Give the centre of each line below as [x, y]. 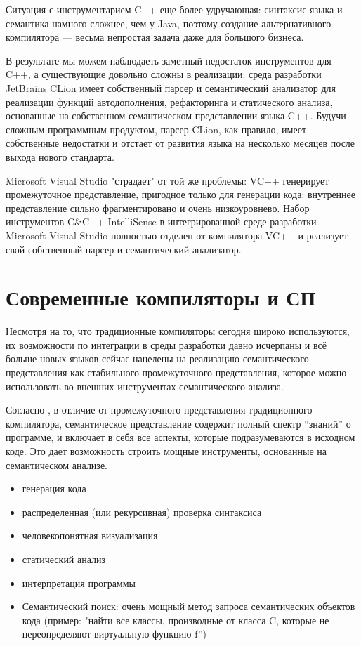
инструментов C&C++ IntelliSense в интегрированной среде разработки [161, 222]
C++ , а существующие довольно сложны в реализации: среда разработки [164, 74]
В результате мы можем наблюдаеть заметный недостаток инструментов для [169, 60]
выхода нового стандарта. [60, 156]
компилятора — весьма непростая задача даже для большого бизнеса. [155, 37]
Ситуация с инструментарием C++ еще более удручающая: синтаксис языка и [174, 9]
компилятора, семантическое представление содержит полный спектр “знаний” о [178, 423]
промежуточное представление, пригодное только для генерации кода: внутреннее [181, 194]
